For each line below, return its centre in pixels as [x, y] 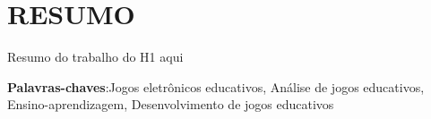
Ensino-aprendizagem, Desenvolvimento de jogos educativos [171, 104]
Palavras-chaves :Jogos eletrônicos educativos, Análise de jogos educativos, [216, 86]
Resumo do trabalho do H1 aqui [95, 57]
